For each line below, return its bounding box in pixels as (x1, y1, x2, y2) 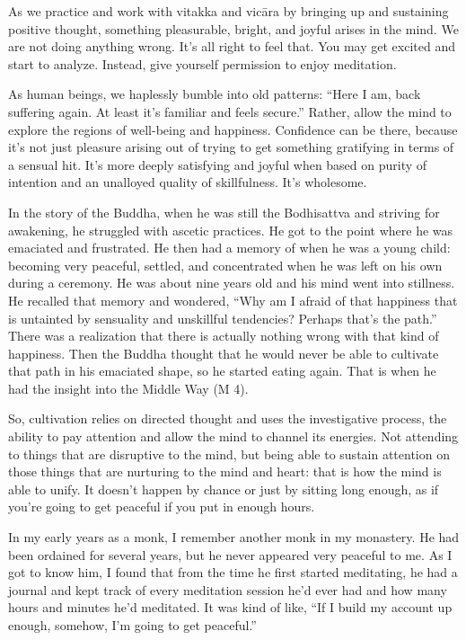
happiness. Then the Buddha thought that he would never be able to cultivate (8, 343, 439, 362)
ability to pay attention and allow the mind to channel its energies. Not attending (8, 427, 459, 446)
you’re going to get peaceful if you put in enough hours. (8, 497, 315, 516)
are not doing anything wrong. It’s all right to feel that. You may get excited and (8, 37, 455, 56)
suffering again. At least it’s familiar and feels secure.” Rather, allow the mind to (8, 102, 452, 120)
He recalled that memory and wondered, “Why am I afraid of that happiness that (8, 290, 458, 309)
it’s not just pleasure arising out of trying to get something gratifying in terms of (8, 138, 454, 156)
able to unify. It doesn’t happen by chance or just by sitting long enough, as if (8, 479, 439, 498)
